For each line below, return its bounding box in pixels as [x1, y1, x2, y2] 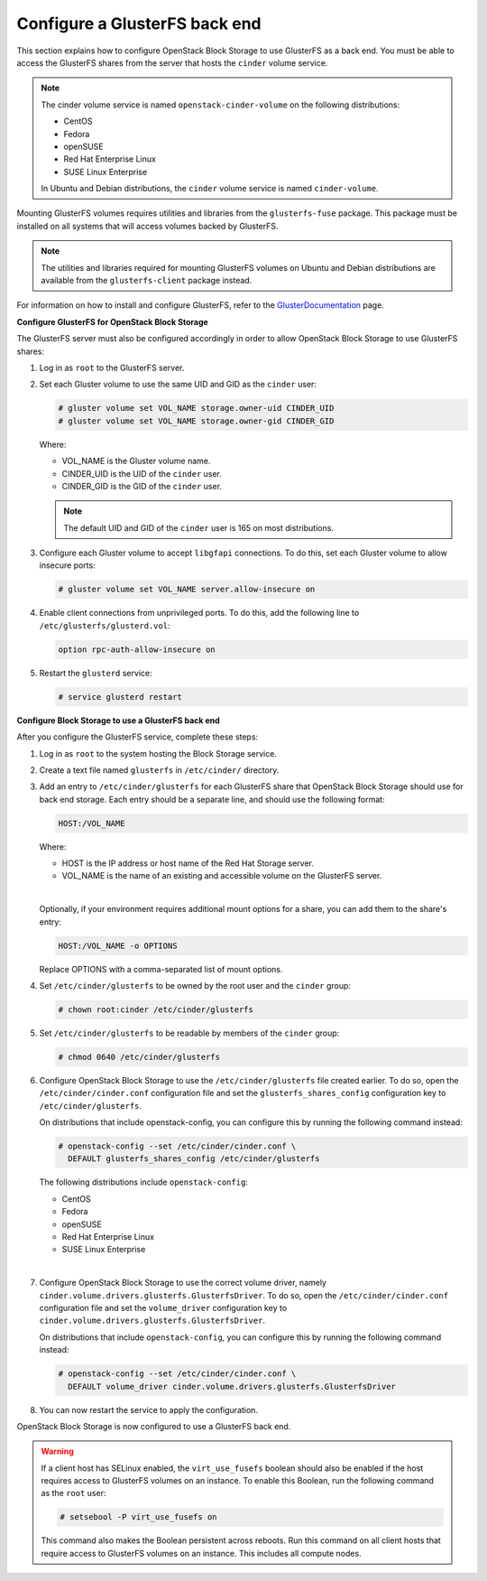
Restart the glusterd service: [39, 667, 152, 678]
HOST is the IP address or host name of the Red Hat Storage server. [61, 858, 315, 869]
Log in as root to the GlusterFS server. [39, 362, 185, 373]
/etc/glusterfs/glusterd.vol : [39, 619, 170, 631]
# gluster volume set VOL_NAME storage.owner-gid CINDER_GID [58, 415, 335, 426]
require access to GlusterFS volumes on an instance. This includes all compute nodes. [41, 1548, 362, 1558]
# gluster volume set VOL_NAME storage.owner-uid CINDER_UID [58, 403, 335, 414]
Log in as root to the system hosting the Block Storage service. [39, 748, 277, 758]
